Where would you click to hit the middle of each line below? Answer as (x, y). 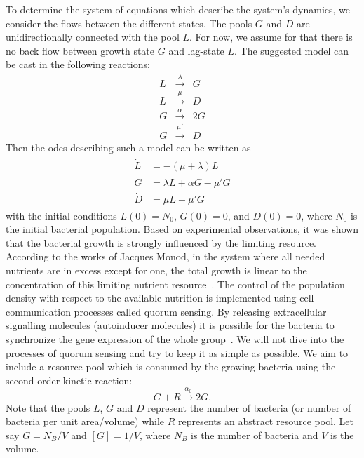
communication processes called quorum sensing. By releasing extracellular (166, 311)
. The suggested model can (292, 50)
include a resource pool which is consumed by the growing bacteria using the (171, 366)
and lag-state (196, 50)
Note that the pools (48, 407)
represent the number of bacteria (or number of (249, 407)
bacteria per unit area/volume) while (85, 421)
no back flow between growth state (80, 50)
